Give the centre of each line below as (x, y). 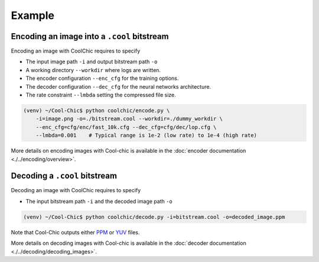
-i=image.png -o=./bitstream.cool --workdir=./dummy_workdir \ (129, 119)
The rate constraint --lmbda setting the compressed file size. (101, 95)
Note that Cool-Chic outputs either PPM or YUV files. (75, 232)
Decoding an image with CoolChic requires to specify (76, 190)
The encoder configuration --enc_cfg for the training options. (102, 78)
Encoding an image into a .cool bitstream (90, 36)
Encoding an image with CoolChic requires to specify (76, 51)
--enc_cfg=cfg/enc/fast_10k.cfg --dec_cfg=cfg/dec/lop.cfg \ (126, 127)
